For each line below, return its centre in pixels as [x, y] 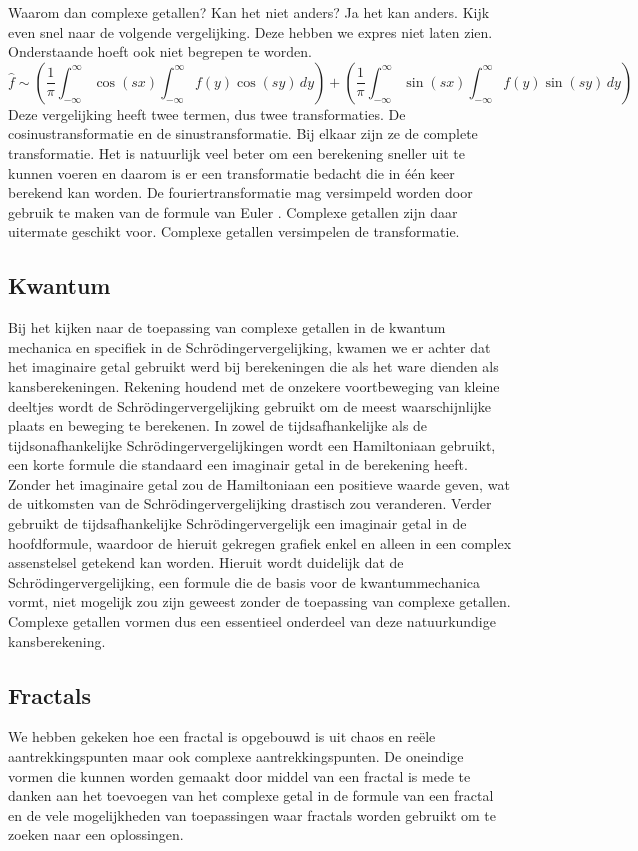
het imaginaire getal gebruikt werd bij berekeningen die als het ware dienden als [253, 366]
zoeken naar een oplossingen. [96, 834]
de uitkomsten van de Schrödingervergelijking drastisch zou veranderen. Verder [250, 503]
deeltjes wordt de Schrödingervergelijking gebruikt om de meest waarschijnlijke [250, 405]
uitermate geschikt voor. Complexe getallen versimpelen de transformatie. [234, 231]
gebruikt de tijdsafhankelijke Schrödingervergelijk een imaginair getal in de [237, 523]
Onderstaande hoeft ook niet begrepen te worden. [160, 51]
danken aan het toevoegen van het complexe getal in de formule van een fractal [251, 795]
